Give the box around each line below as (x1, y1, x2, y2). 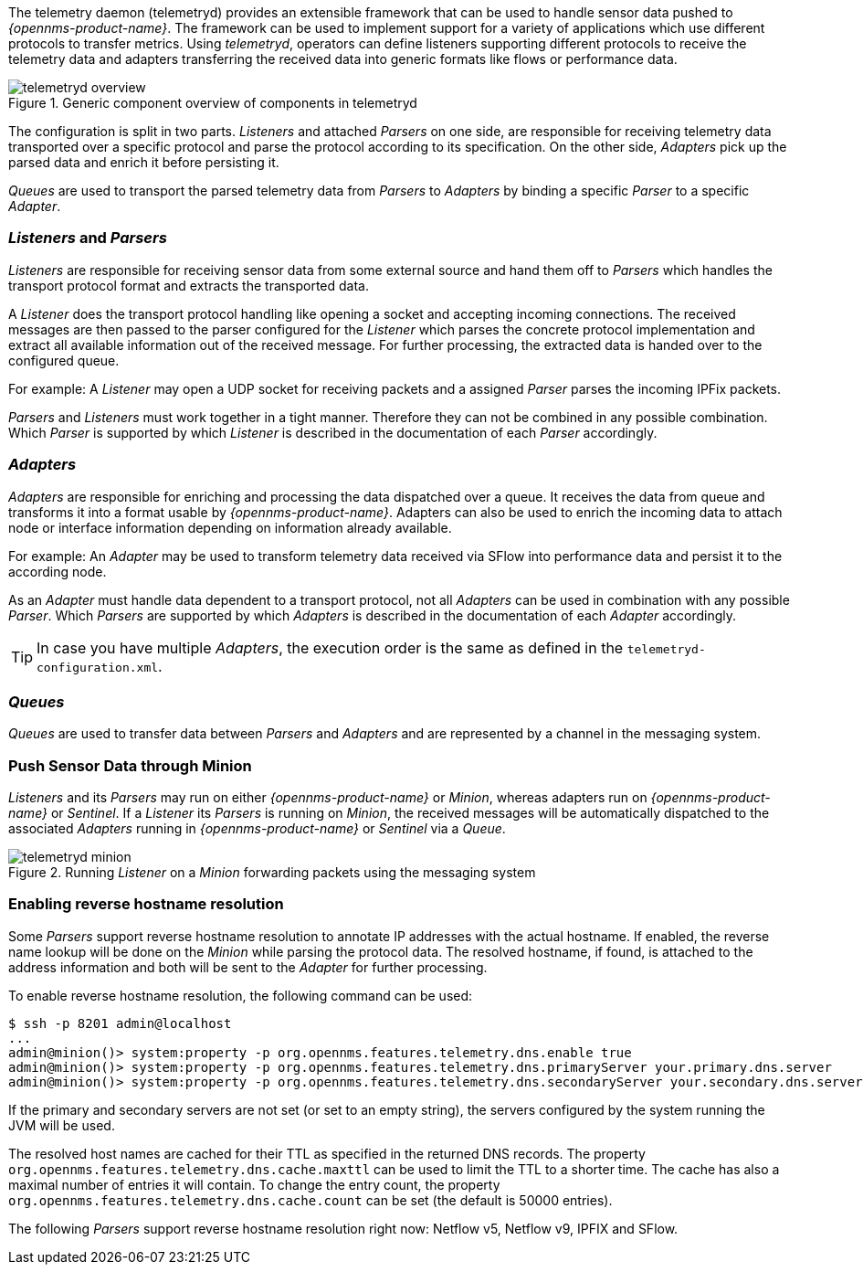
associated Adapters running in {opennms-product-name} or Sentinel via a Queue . (8, 821, 506, 836)
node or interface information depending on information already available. (8, 519, 452, 535)
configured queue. (8, 352, 120, 368)
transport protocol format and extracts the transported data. (8, 277, 369, 293)
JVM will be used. (8, 1117, 115, 1133)
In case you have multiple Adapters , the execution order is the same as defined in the (37, 638, 624, 657)
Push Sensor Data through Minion (8, 756, 252, 775)
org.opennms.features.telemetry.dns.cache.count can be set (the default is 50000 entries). (8, 1192, 613, 1208)
